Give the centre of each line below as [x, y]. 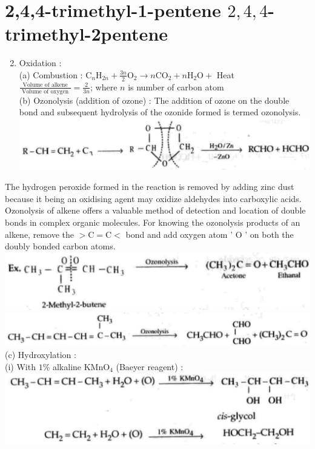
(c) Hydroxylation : [41, 355]
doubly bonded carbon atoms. [60, 246]
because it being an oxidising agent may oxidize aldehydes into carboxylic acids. [153, 198]
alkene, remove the [39, 234]
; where [104, 86]
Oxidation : [40, 63]
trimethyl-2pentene [87, 34]
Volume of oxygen [45, 91]
